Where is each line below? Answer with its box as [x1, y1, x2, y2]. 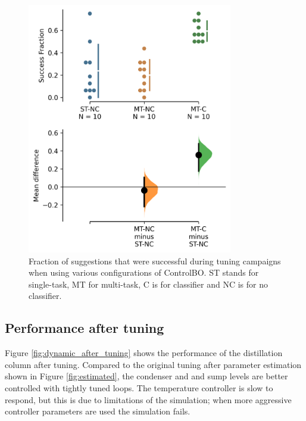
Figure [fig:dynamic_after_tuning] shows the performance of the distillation [5, 347, 283, 359]
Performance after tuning [5, 319, 164, 337]
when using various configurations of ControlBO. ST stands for [29, 266, 259, 279]
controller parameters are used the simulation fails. [5, 405, 191, 417]
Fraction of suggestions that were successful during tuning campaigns [29, 254, 281, 267]
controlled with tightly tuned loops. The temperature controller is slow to [5, 381, 273, 394]
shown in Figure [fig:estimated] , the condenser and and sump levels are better [5, 370, 288, 382]
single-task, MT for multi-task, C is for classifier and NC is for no [29, 277, 268, 290]
